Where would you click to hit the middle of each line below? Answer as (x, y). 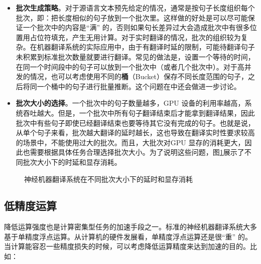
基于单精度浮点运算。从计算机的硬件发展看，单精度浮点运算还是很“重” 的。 (128, 236)
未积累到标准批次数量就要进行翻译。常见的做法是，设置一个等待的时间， (135, 56)
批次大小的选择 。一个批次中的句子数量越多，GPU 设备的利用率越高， (130, 103)
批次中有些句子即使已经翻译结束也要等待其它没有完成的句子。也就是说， (135, 122)
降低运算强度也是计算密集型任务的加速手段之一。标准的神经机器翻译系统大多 (130, 227)
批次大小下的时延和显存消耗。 (72, 162)
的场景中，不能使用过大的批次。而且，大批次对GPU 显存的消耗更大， (130, 142)
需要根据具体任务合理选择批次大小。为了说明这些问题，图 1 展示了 (137, 152)
